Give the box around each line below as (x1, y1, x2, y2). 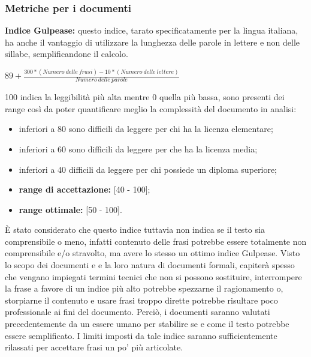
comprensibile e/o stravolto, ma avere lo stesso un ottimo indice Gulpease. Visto (5, 247, 300, 259)
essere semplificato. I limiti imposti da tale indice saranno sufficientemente (5, 329, 277, 341)
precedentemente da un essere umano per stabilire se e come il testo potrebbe (5, 317, 289, 330)
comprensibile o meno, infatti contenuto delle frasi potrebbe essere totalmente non (5, 235, 307, 247)
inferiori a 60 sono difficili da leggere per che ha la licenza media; (19, 142, 258, 155)
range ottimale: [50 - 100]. (19, 203, 122, 215)
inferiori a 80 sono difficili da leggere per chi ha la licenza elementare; (19, 122, 273, 135)
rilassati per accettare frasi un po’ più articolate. (5, 341, 183, 353)
